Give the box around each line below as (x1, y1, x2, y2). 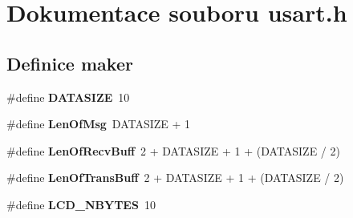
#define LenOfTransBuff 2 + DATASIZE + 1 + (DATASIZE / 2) (6, 169, 344, 186)
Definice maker (6, 50, 133, 75)
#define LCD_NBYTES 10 (6, 196, 156, 212)
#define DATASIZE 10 (6, 88, 130, 105)
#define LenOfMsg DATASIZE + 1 (6, 115, 191, 132)
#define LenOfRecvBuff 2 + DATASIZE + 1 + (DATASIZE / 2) (6, 142, 340, 159)
